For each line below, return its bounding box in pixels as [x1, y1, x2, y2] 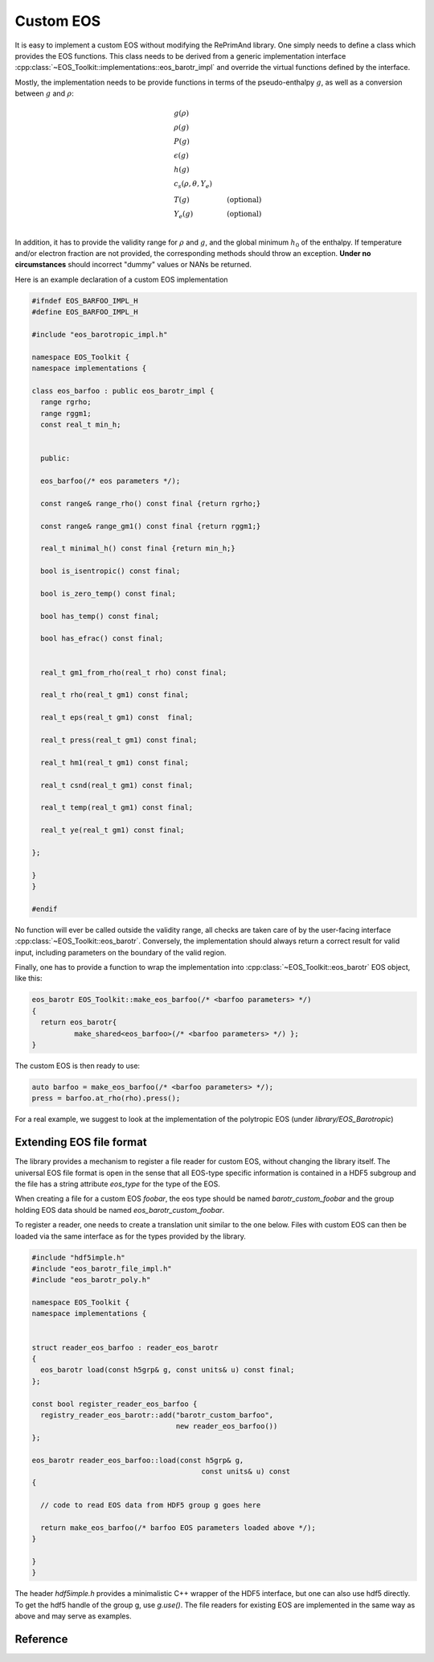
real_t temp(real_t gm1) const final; [40, 803, 193, 812]
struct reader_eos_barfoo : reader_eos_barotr [31, 1342, 219, 1352]
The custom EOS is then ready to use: [14, 1061, 141, 1070]
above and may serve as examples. [14, 1611, 132, 1621]
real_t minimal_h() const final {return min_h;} [40, 544, 236, 553]
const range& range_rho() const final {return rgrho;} [40, 499, 261, 508]
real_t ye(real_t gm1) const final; [40, 826, 185, 835]
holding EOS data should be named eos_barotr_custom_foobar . [14, 1205, 225, 1215]
